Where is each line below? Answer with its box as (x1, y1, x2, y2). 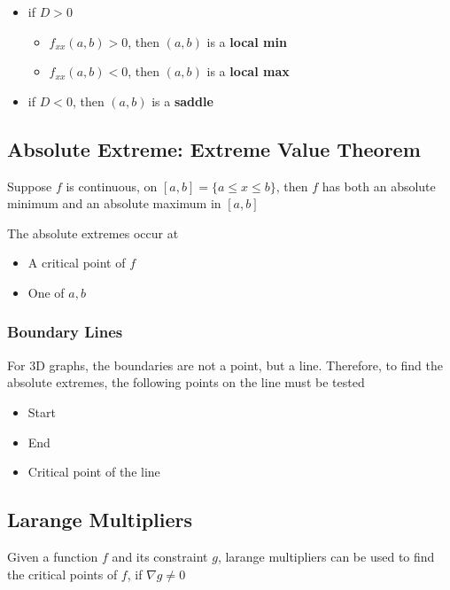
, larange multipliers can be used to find (217, 547, 435, 565)
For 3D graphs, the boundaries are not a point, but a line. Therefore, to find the (7, 355, 443, 374)
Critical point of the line (27, 462, 160, 481)
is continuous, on (66, 176, 158, 195)
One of (27, 283, 65, 301)
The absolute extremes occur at (7, 223, 179, 242)
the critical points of (7, 564, 118, 583)
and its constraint (112, 547, 208, 565)
